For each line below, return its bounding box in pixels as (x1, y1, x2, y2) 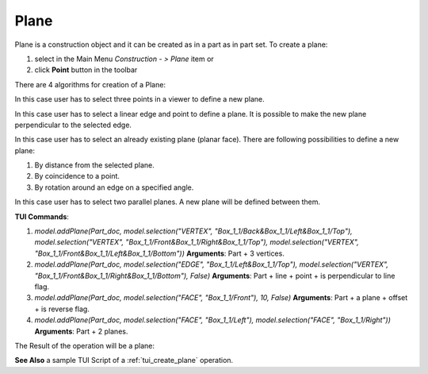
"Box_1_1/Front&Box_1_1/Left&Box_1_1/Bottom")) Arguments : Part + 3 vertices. (34, 249, 285, 258)
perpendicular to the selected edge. (14, 120, 132, 129)
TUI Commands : (14, 211, 69, 222)
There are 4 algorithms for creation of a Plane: (14, 79, 166, 89)
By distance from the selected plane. (34, 160, 155, 170)
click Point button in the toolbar (34, 65, 138, 75)
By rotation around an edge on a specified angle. (34, 183, 194, 192)
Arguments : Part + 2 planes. (34, 326, 128, 336)
